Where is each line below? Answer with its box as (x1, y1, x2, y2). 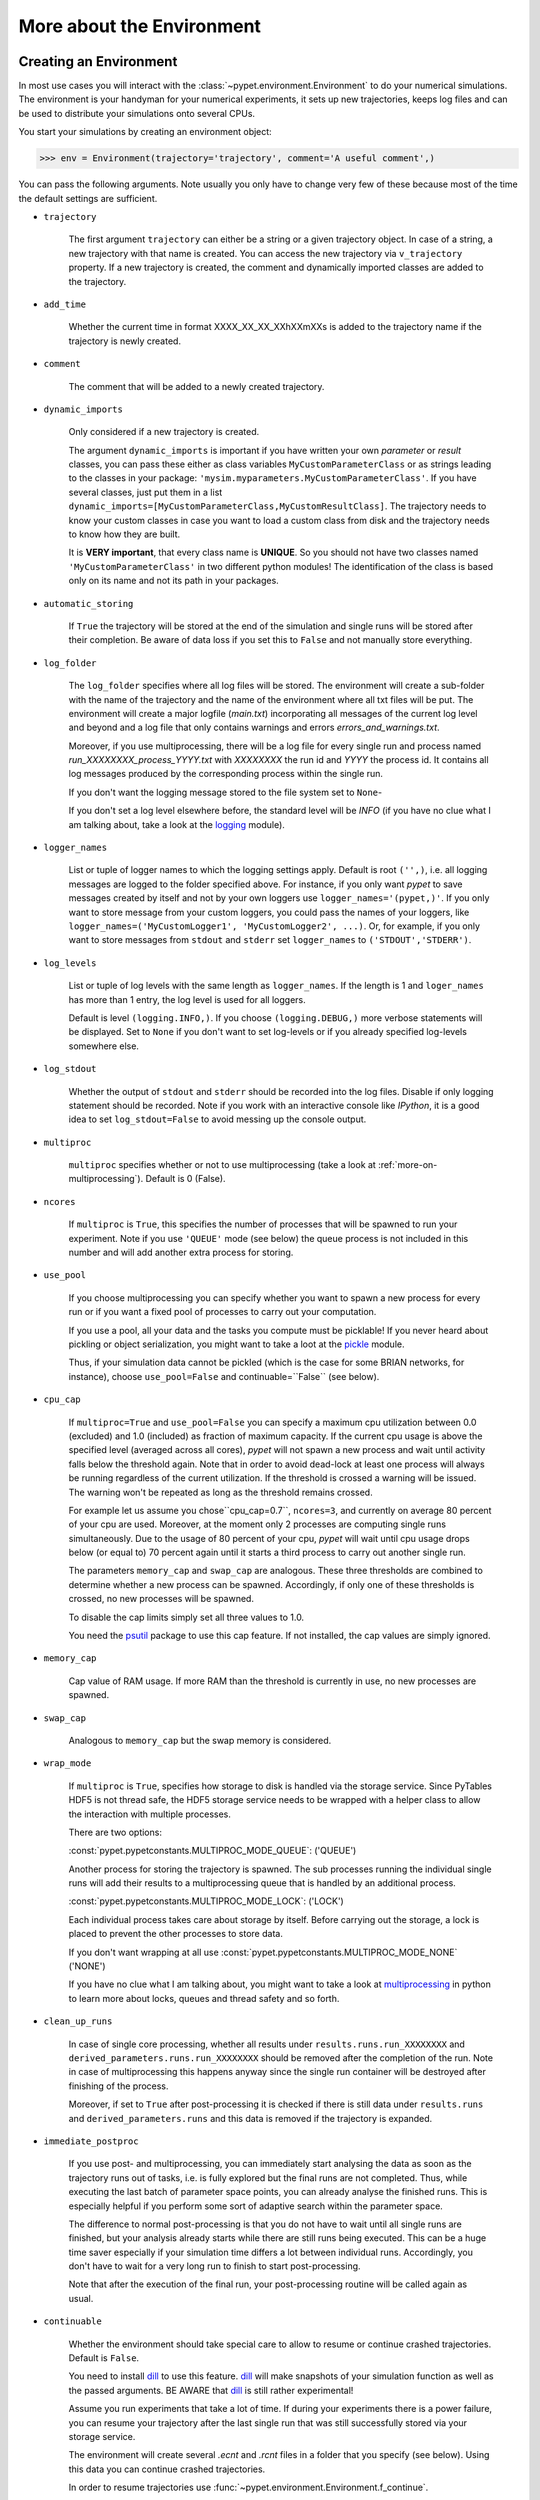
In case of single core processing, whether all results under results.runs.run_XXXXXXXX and (68, 2038, 465, 2050)
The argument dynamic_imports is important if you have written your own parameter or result (68, 444, 462, 456)
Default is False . (68, 2352, 140, 2364)
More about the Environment (18, 15, 262, 37)
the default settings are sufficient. (18, 192, 158, 204)
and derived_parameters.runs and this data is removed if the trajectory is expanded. (68, 2112, 433, 2124)
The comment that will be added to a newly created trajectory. (68, 380, 325, 392)
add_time (43, 298, 87, 310)
